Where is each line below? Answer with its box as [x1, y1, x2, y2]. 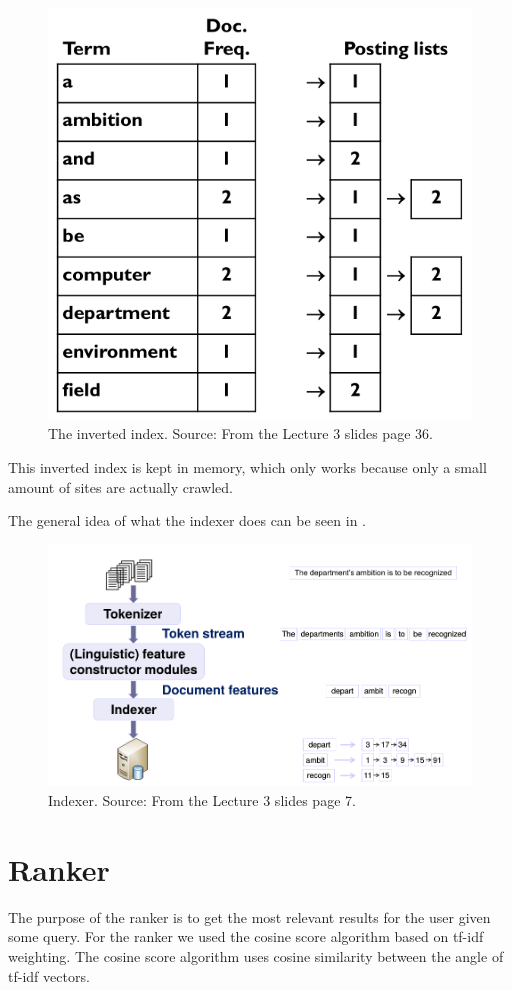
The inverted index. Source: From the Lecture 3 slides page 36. [48, 423, 433, 444]
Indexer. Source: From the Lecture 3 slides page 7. [48, 790, 356, 811]
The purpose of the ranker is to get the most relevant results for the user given [8, 906, 491, 927]
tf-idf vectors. [8, 965, 90, 986]
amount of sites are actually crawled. [8, 476, 233, 497]
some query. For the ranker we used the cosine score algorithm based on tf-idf [8, 926, 484, 947]
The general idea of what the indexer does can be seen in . [8, 510, 366, 531]
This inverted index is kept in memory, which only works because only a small [8, 457, 487, 478]
